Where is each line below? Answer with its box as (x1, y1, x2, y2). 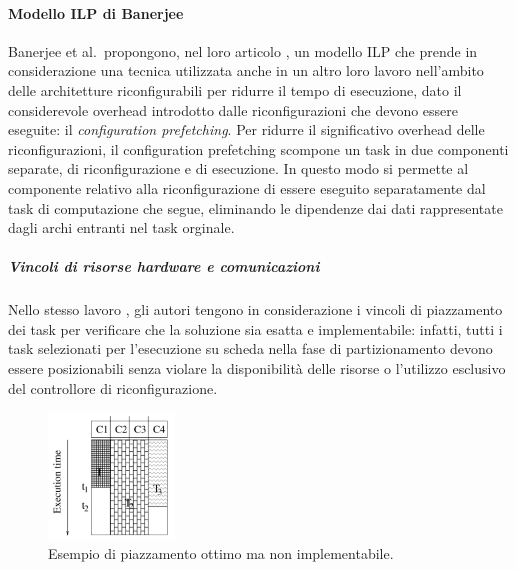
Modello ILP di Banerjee (8, 2, 184, 23)
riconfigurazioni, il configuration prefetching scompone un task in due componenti (8, 138, 509, 159)
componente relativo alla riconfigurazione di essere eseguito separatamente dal (8, 177, 486, 198)
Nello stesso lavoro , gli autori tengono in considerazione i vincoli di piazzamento (8, 299, 503, 320)
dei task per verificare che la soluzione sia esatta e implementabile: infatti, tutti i (8, 318, 503, 339)
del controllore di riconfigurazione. (8, 377, 218, 398)
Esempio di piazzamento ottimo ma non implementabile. (48, 542, 394, 563)
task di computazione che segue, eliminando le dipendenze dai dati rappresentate (8, 197, 503, 218)
